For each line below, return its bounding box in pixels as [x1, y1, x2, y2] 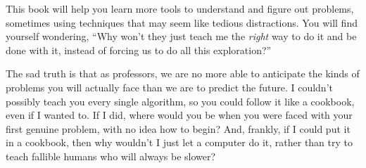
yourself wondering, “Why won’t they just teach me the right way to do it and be [6, 29, 357, 44]
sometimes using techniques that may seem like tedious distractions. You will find [6, 15, 358, 30]
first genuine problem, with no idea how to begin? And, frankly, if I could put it [6, 121, 351, 136]
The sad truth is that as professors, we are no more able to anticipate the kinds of [6, 66, 360, 81]
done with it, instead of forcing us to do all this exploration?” [6, 42, 272, 57]
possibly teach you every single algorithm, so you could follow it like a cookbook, [6, 93, 355, 108]
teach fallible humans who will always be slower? [6, 148, 216, 163]
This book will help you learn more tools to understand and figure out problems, [6, 1, 354, 15]
